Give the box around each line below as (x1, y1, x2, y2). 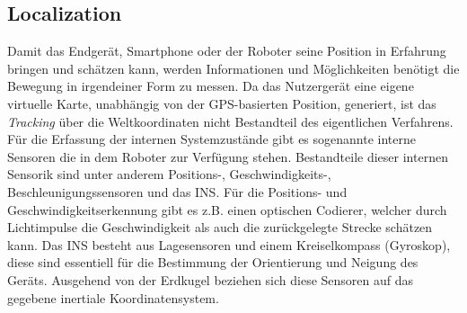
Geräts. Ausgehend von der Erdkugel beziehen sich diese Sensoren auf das (7, 270, 414, 289)
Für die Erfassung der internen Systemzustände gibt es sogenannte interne (7, 130, 416, 148)
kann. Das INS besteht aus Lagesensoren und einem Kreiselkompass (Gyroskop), (7, 235, 451, 254)
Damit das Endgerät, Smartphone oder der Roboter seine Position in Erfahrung (7, 41, 446, 60)
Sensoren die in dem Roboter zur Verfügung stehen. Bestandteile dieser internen (7, 147, 448, 165)
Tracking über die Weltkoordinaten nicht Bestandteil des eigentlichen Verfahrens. (7, 112, 454, 130)
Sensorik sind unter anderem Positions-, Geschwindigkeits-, (7, 165, 331, 183)
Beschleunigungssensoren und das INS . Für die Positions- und (7, 182, 348, 201)
